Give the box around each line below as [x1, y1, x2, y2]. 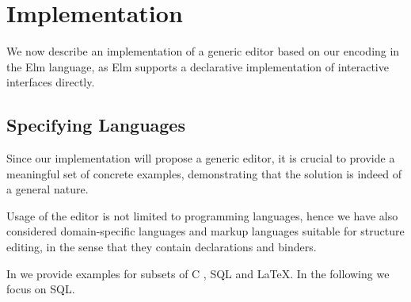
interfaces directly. [6, 74, 95, 90]
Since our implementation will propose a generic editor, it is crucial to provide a [6, 150, 395, 166]
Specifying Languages [6, 113, 185, 137]
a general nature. [6, 181, 89, 197]
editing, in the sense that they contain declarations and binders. [6, 239, 317, 255]
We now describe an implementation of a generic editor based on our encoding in [6, 43, 400, 59]
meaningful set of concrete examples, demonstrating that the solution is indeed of [6, 165, 402, 182]
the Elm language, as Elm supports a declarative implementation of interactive [6, 58, 389, 75]
